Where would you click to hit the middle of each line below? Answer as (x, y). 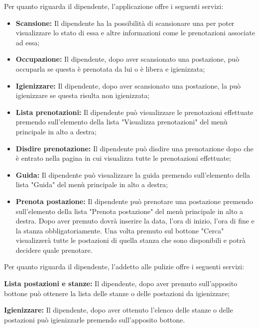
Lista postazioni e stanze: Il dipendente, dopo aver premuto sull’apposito (121, 283)
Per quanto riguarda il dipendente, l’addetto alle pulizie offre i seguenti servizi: (124, 267)
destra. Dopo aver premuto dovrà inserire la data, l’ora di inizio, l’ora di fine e (135, 221)
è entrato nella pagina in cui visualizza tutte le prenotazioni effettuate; (124, 158)
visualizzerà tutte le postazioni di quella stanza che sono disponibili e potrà (130, 240)
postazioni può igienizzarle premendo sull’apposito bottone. (95, 319)
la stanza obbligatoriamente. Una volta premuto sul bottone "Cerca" (120, 230)
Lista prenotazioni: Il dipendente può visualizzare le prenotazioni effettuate (134, 112)
